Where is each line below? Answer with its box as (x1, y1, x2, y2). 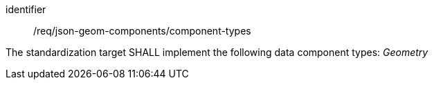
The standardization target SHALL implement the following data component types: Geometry (6, 46, 428, 58)
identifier (6, 3, 46, 15)
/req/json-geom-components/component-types (33, 25, 251, 37)
